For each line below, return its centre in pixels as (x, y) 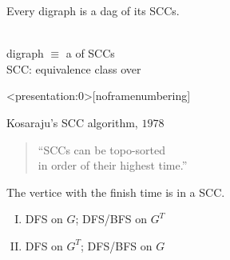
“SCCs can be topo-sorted (102, 149)
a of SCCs (90, 53)
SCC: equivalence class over (74, 68)
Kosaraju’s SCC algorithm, (72, 122)
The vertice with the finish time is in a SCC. (116, 192)
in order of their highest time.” (113, 165)
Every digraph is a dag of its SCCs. (93, 10)
